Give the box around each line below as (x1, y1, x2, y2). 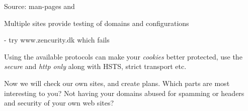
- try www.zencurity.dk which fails (4, 34, 110, 45)
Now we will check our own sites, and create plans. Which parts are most (4, 77, 230, 88)
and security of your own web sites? (4, 97, 114, 108)
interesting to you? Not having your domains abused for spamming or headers (4, 87, 244, 98)
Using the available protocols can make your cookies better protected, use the (4, 51, 242, 61)
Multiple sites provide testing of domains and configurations (4, 17, 189, 28)
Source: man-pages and (4, 1, 75, 11)
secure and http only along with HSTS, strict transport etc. (4, 61, 187, 71)
